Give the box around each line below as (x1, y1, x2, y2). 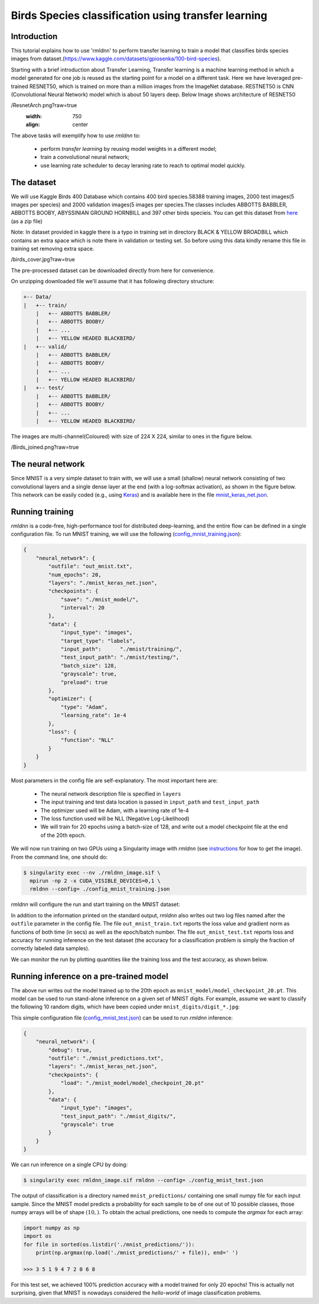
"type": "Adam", (60, 704, 108, 710)
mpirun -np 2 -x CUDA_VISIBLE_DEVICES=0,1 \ (30, 878, 161, 884)
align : (25, 121, 40, 128)
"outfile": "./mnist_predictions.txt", (48, 1054, 164, 1062)
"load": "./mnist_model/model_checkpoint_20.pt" (60, 1080, 204, 1086)
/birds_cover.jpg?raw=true (11, 256, 75, 263)
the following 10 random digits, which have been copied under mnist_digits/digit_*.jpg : (11, 1003, 240, 1011)
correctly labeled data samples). (11, 945, 90, 952)
